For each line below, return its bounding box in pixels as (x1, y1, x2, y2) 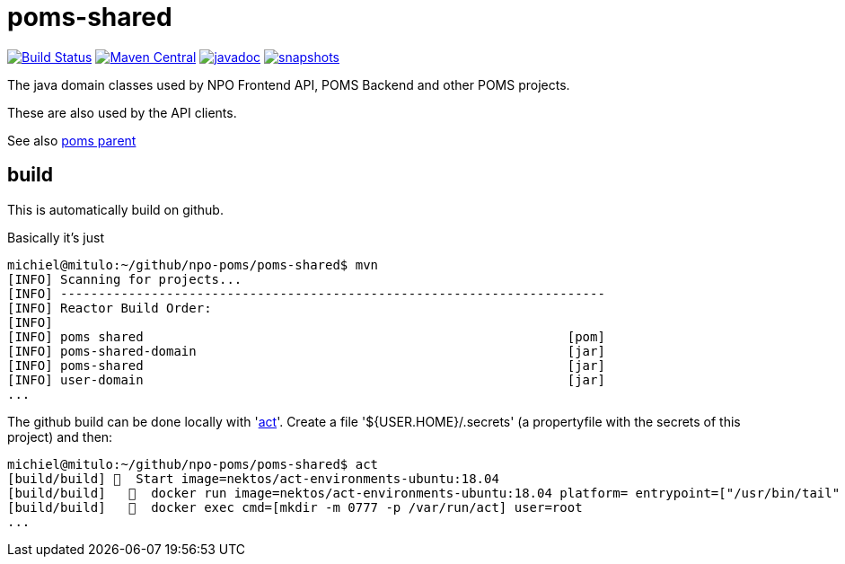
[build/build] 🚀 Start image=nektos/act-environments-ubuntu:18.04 (7, 471, 499, 486)
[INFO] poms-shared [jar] (7, 357, 605, 373)
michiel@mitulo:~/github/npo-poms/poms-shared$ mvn (7, 257, 379, 272)
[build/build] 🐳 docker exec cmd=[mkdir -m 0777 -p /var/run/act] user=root (7, 499, 583, 515)
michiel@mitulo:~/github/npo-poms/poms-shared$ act (7, 456, 379, 471)
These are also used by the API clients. (7, 104, 237, 120)
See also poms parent (7, 132, 136, 148)
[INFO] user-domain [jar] (7, 372, 605, 387)
